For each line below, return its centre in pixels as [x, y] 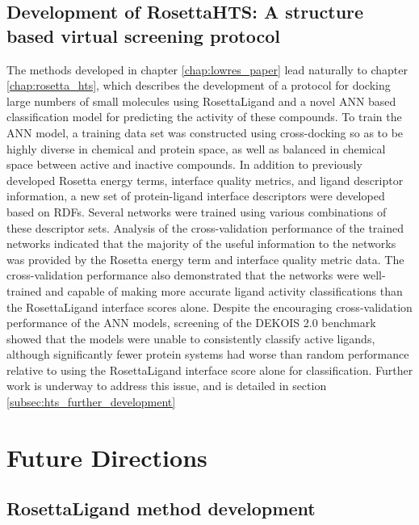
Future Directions [107, 457]
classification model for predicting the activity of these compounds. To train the [204, 117]
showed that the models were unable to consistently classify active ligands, [191, 338]
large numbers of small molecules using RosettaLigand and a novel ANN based [201, 101]
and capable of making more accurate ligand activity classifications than [224, 290]
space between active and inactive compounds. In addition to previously [184, 164]
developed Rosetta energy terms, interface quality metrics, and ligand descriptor [205, 180]
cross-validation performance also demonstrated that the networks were [183, 275]
